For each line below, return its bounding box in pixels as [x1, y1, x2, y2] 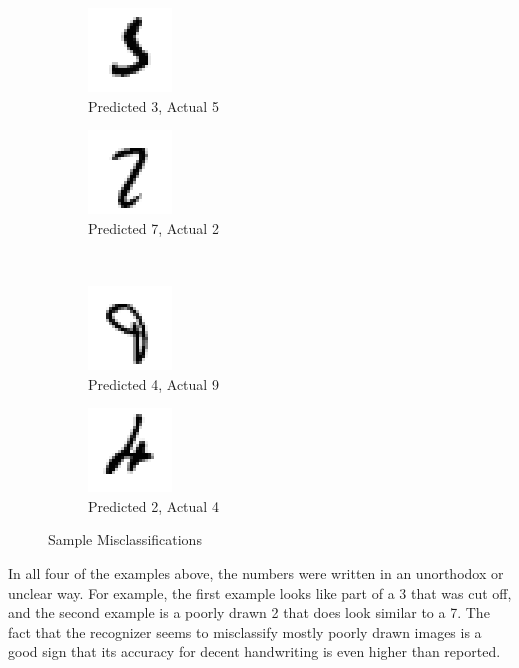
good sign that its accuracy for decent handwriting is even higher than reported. [8, 641, 501, 662]
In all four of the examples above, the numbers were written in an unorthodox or [8, 562, 504, 583]
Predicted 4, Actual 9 [88, 373, 219, 394]
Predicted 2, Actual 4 [88, 495, 219, 516]
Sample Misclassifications [48, 529, 202, 550]
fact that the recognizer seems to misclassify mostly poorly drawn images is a [8, 621, 482, 642]
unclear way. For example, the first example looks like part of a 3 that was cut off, [8, 582, 512, 603]
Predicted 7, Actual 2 [88, 217, 219, 238]
